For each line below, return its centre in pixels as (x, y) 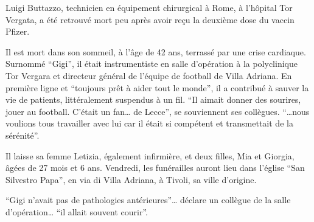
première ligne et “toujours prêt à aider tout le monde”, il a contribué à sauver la (157, 87)
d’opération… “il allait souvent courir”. (77, 211)
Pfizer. (18, 31)
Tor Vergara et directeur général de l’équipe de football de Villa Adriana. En (149, 75)
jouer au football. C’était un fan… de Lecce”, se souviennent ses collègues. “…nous (158, 111)
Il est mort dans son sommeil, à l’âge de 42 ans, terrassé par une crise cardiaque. (156, 51)
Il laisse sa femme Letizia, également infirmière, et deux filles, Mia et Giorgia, (150, 155)
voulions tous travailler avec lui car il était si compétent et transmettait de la (149, 123)
